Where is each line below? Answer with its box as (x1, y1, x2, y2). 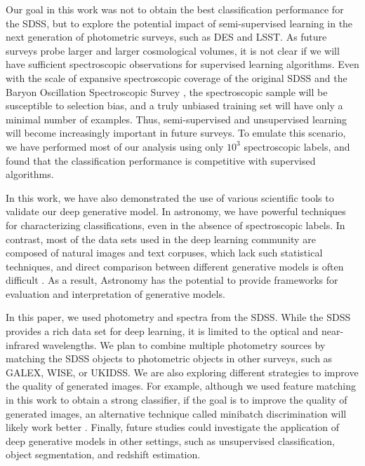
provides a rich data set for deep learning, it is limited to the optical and (6, 324, 319, 338)
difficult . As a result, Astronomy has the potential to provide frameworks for (6, 273, 338, 287)
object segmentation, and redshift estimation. (6, 447, 201, 462)
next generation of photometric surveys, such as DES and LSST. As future (6, 29, 327, 44)
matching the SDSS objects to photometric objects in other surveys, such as (6, 351, 333, 366)
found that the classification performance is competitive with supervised (6, 153, 316, 167)
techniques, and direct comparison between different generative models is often (6, 259, 344, 273)
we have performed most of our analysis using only (6, 139, 224, 153)
